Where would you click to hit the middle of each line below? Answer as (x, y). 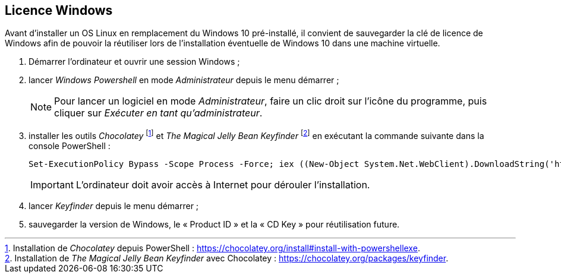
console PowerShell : (70, 146)
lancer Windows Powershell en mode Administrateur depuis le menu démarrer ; (184, 80)
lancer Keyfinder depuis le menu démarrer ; (114, 206)
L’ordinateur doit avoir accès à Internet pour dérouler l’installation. (223, 185)
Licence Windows (59, 10)
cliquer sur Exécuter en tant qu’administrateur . (158, 113)
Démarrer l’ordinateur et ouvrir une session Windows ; (134, 62)
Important (52, 185)
